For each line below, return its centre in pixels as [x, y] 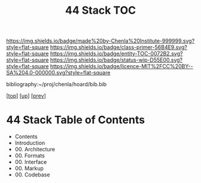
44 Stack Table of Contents [76, 120]
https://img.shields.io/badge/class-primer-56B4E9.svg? [118, 47]
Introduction [30, 143]
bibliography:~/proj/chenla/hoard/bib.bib [57, 84]
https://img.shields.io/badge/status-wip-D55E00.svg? [116, 60]
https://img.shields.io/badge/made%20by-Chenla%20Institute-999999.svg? [100, 41]
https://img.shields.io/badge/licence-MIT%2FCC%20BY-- [121, 66]
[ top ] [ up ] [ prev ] [26, 96]
